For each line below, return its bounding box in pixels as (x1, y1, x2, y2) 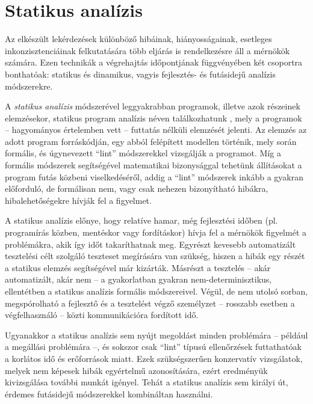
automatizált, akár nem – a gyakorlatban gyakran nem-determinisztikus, (5, 273, 272, 286)
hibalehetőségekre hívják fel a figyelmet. (5, 194, 152, 206)
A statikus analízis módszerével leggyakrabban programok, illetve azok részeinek (5, 100, 300, 112)
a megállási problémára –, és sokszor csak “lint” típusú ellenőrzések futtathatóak (5, 340, 302, 353)
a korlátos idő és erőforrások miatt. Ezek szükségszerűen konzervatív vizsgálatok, (5, 352, 303, 364)
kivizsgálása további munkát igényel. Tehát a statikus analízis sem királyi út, (5, 376, 288, 388)
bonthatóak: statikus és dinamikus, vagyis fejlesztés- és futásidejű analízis (5, 67, 276, 80)
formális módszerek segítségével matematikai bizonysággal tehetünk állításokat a (5, 159, 302, 171)
